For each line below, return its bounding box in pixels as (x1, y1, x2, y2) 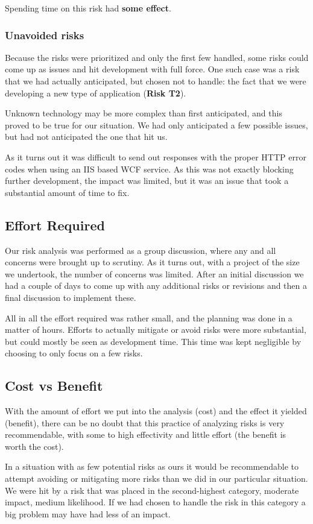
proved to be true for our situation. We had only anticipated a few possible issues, (5, 118, 308, 131)
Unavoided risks (5, 27, 84, 42)
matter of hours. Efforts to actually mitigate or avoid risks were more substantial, (5, 323, 306, 336)
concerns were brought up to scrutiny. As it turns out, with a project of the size (5, 256, 300, 268)
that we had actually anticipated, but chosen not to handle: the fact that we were (5, 75, 306, 87)
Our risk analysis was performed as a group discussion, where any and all (5, 244, 276, 256)
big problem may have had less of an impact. (5, 507, 171, 520)
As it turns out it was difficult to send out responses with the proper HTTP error (5, 150, 306, 163)
